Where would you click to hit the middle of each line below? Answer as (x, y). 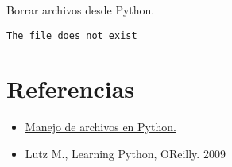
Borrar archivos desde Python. (81, 10)
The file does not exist (72, 35)
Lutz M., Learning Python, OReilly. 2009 (125, 153)
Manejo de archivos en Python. (101, 127)
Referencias (71, 89)
